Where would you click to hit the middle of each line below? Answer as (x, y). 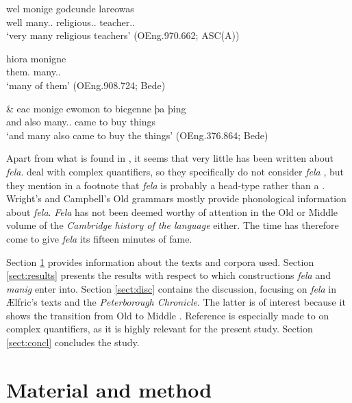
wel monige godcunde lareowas (70, 8)
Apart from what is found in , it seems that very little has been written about (170, 158)
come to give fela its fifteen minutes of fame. (99, 238)
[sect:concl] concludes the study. (73, 342)
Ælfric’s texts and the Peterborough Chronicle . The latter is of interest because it (176, 302)
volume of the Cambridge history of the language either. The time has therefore (173, 225)
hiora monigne (36, 58)
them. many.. (34, 72)
